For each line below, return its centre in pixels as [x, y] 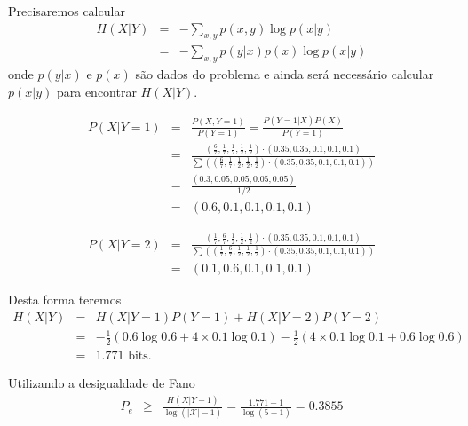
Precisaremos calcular [67, 11]
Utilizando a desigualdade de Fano [102, 383]
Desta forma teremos [65, 300]
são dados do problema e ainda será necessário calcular [285, 74]
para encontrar [96, 91]
